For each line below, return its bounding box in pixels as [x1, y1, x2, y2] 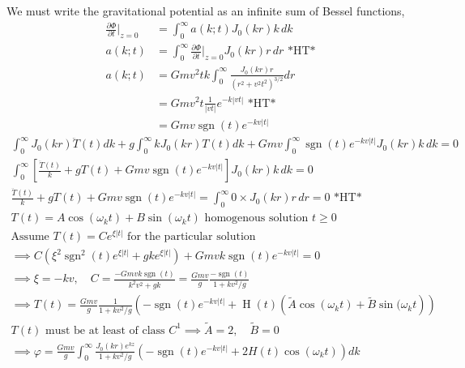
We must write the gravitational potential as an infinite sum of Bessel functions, [6, 2, 405, 19]
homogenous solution [204, 212, 309, 225]
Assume [11, 231, 49, 243]
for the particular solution [127, 231, 256, 243]
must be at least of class [45, 324, 165, 336]
